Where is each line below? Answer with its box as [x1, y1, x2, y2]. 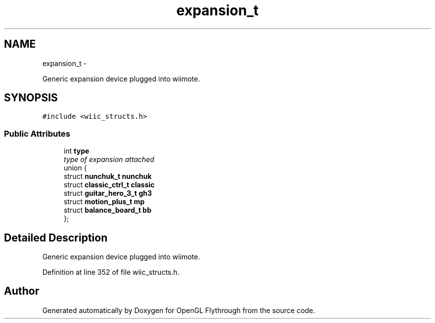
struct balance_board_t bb [64, 206, 151, 215]
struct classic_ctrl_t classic [64, 180, 155, 189]
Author [4, 285, 39, 298]
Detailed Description [4, 231, 108, 244]
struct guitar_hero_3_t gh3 [64, 189, 152, 198]
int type [64, 147, 89, 156]
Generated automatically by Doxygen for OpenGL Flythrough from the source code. [42, 306, 315, 315]
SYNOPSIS [4, 91, 58, 104]
